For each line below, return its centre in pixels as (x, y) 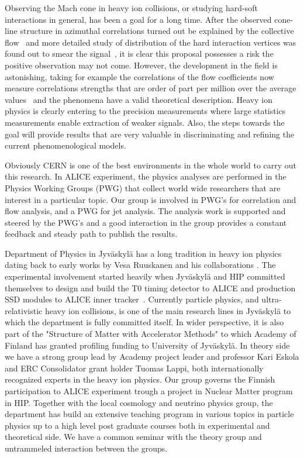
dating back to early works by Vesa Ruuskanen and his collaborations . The (140, 265)
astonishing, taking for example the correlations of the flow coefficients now (139, 76)
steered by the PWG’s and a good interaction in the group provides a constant (146, 222)
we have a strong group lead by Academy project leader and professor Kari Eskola (152, 357)
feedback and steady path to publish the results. (91, 234)
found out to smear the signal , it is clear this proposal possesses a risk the (139, 54)
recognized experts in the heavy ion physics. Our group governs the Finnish (140, 379)
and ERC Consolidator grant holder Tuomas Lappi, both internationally (134, 368)
